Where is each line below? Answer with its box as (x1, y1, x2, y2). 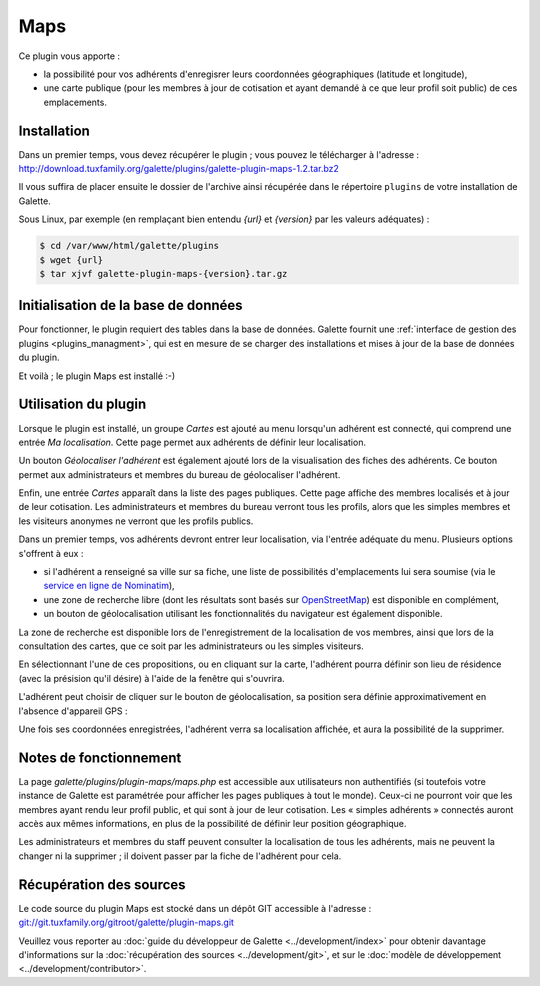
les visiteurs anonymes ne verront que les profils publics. (18, 515, 254, 527)
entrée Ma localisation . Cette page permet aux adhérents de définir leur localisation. (18, 436, 367, 448)
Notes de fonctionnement (18, 749, 182, 766)
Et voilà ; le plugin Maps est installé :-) (18, 370, 176, 382)
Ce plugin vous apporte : (18, 50, 120, 62)
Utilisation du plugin (18, 396, 147, 413)
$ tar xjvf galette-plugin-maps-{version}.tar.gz (39, 268, 288, 279)
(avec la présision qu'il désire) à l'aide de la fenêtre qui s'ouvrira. (18, 672, 285, 684)
